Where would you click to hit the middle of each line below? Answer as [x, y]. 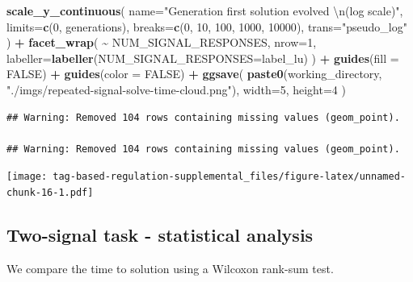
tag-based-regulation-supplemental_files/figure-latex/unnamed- [229, 177]
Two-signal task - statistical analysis [160, 235]
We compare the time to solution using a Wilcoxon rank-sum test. [170, 268]
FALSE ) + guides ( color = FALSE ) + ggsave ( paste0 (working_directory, [194, 74]
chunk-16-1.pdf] [50, 193]
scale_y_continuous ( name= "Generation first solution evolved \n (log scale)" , [205, 10]
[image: [27, 177]
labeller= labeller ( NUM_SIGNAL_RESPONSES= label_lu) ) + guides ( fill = [203, 58]
